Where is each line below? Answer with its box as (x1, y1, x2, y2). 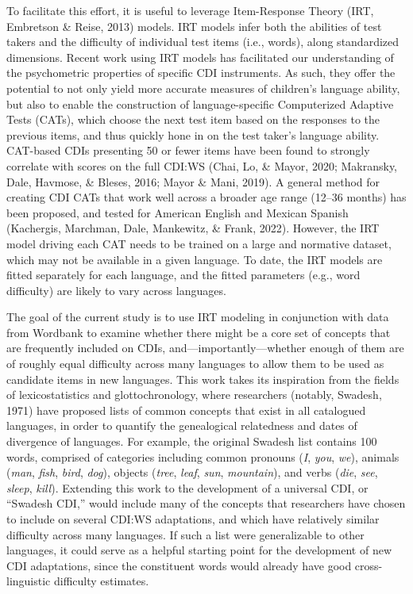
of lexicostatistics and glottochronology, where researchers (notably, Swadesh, (6, 386, 382, 403)
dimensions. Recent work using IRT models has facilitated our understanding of (6, 48, 394, 65)
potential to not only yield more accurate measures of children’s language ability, (6, 79, 400, 96)
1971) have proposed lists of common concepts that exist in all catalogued (6, 401, 366, 418)
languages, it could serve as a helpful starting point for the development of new (6, 542, 392, 558)
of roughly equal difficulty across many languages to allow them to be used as (6, 355, 384, 372)
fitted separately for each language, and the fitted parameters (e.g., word (6, 266, 361, 283)
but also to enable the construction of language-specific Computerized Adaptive (6, 95, 394, 112)
